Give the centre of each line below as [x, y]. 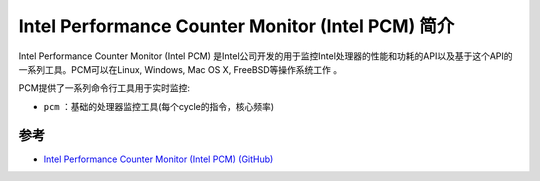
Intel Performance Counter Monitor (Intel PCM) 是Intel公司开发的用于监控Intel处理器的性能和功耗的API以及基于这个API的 [266, 56]
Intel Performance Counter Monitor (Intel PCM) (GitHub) [158, 159]
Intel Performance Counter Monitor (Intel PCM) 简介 [236, 26]
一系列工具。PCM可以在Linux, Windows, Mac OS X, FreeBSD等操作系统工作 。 [180, 69]
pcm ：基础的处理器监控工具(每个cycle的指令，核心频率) [159, 106]
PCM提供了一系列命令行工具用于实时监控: [104, 88]
